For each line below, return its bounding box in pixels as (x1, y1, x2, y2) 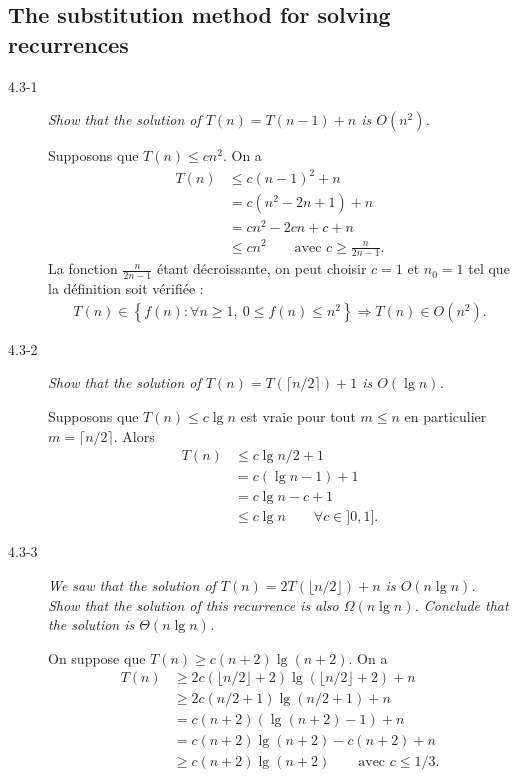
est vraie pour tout (240, 406, 356, 427)
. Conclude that (414, 594, 509, 615)
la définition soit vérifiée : (48, 278, 204, 299)
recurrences (8, 28, 129, 59)
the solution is (48, 614, 135, 635)
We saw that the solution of (48, 574, 216, 595)
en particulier (404, 406, 487, 427)
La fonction (48, 258, 118, 279)
